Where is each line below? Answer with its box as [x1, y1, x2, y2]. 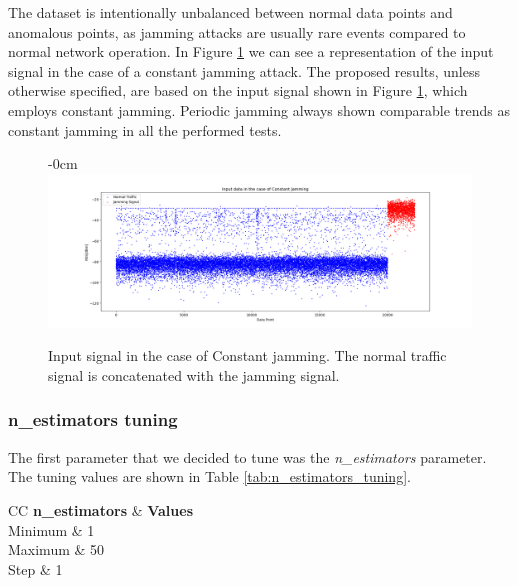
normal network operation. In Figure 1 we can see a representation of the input [8, 41, 494, 62]
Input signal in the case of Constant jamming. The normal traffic [48, 345, 447, 366]
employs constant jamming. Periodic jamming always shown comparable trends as [8, 99, 511, 120]
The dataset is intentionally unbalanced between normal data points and [8, 2, 453, 22]
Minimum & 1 [8, 519, 95, 540]
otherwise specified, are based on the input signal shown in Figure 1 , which [8, 80, 468, 101]
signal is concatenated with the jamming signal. [48, 364, 340, 385]
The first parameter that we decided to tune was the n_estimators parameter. [8, 446, 487, 467]
